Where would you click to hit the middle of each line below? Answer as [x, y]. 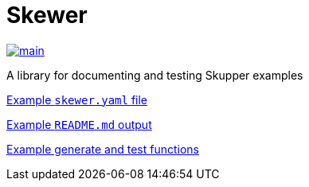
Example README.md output [79, 124]
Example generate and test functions [103, 149]
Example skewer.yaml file [77, 99]
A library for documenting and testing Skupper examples [155, 75]
